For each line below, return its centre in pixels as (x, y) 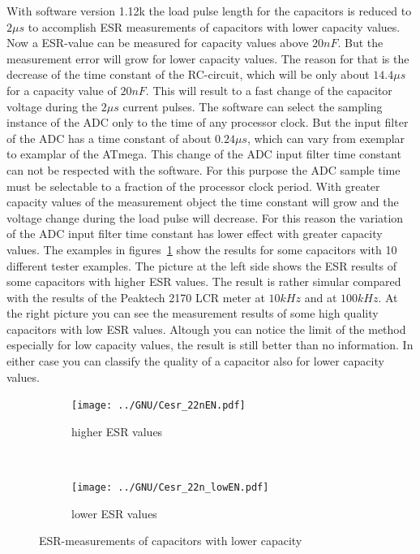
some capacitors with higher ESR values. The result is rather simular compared (204, 281)
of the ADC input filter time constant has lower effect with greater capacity (195, 234)
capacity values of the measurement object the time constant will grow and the (203, 202)
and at (321, 297)
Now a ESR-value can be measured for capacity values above (158, 43)
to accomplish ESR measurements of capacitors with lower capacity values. (214, 26)
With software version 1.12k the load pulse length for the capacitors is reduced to (209, 11)
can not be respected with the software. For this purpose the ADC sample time (204, 169)
